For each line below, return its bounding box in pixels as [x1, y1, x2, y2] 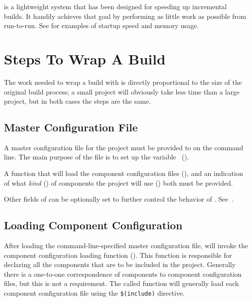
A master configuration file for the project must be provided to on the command [4, 142, 243, 152]
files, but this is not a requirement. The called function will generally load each [4, 278, 239, 288]
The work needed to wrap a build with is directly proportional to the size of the [4, 77, 242, 87]
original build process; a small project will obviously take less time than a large [4, 86, 240, 96]
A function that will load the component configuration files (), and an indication [4, 168, 243, 178]
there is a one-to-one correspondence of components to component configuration [4, 269, 242, 279]
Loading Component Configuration [4, 218, 183, 233]
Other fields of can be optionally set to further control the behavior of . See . [4, 194, 234, 204]
